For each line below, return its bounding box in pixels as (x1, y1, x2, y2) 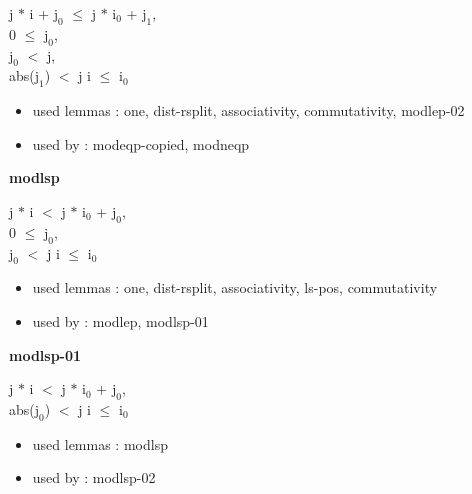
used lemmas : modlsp (32, 433, 168, 454)
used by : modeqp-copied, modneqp (32, 133, 250, 154)
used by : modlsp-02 (32, 467, 156, 488)
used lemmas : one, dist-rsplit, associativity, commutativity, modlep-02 (32, 100, 465, 121)
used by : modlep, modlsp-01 (32, 310, 209, 331)
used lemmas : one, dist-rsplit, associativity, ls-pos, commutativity (32, 277, 438, 298)
